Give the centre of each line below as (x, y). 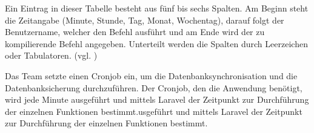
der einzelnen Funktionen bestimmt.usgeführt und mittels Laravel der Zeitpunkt (154, 111)
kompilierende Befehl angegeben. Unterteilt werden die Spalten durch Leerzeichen (156, 43)
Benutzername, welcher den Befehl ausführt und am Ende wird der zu (135, 32)
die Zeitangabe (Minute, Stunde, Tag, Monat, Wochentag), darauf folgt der (145, 20)
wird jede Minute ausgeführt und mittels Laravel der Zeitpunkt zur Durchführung (157, 99)
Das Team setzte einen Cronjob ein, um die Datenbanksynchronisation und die (151, 75)
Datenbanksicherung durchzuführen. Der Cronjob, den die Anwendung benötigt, (154, 87)
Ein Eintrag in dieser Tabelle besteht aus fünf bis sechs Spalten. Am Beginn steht (157, 8)
